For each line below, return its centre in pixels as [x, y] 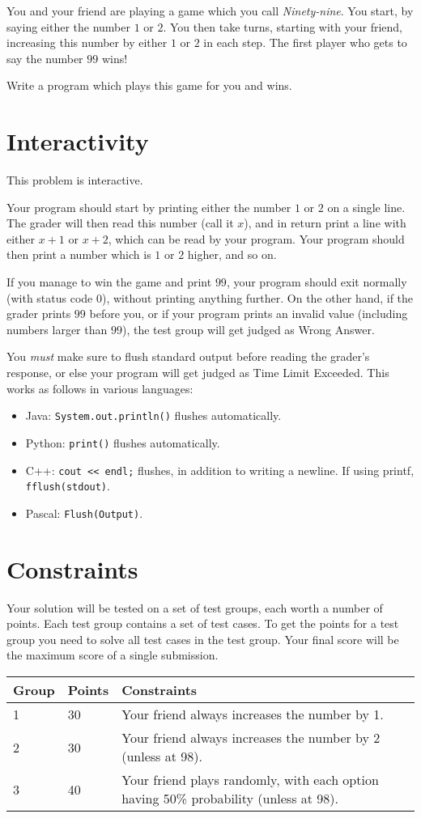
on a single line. [366, 207]
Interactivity [78, 141]
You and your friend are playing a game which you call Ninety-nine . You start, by [210, 11]
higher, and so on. [232, 254]
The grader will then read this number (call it [120, 223]
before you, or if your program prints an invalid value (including [249, 314]
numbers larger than [57, 329]
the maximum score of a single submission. [113, 655]
